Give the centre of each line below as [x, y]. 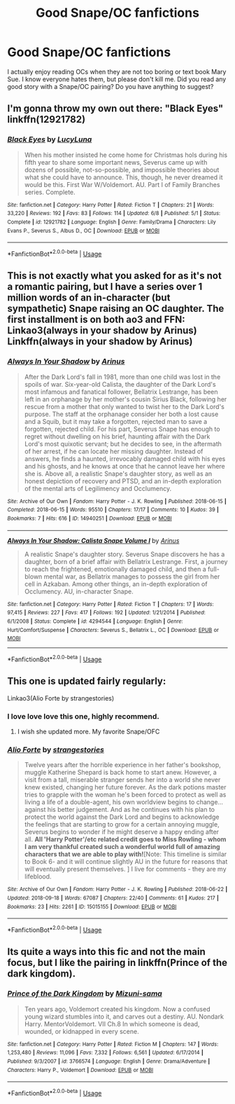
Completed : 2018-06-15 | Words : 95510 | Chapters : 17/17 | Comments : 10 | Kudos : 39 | [113, 510]
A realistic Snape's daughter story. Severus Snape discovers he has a [124, 554]
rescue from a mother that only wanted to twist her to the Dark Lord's [124, 406]
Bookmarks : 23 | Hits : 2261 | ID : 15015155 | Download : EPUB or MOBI [92, 906]
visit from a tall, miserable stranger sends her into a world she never [122, 780]
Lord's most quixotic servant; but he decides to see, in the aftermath [123, 443]
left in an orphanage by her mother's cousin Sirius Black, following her [126, 399]
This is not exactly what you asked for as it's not [114, 276]
